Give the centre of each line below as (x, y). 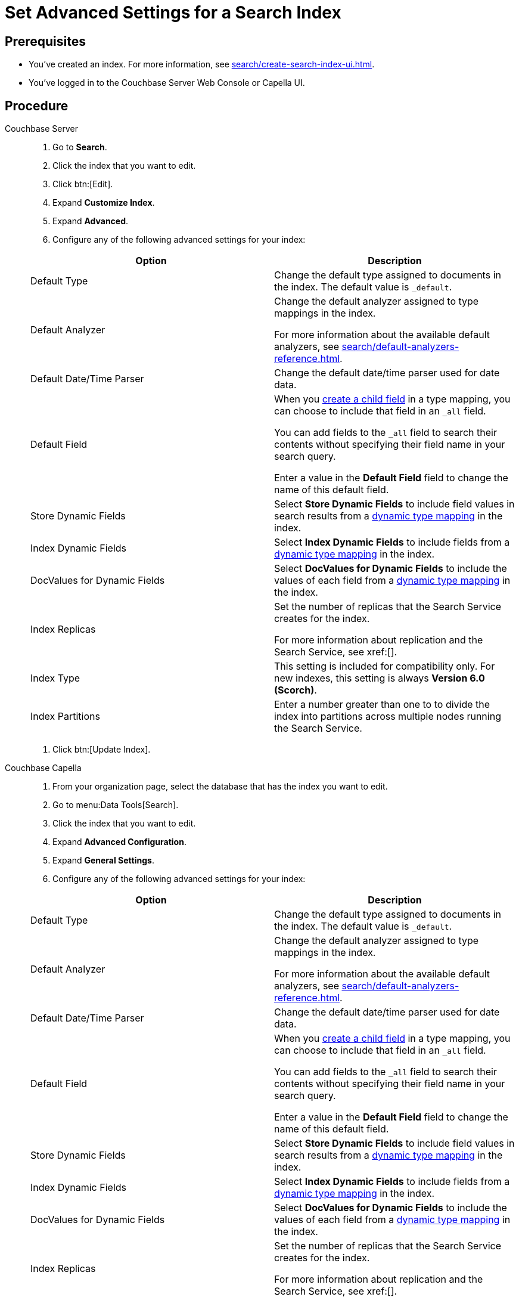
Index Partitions (65, 716)
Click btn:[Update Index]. (102, 750)
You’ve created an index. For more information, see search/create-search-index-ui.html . (202, 64)
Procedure (37, 106)
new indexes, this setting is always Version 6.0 (380, 678)
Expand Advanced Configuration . (119, 842)
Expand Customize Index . (104, 203)
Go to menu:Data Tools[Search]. (116, 805)
